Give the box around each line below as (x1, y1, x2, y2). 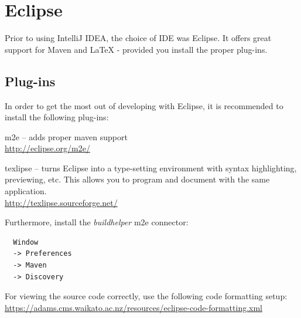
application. (5, 185, 47, 197)
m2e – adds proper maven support (5, 130, 128, 143)
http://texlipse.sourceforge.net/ (5, 196, 118, 208)
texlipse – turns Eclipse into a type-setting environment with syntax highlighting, (5, 161, 297, 174)
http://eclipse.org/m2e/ (5, 142, 90, 154)
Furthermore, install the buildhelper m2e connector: (5, 216, 189, 228)
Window (13, 238, 39, 246)
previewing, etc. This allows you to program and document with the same (5, 173, 270, 185)
